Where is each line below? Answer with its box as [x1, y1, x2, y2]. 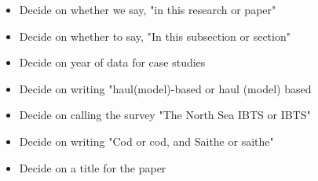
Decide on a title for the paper [19, 159, 166, 176]
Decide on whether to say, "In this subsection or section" [19, 27, 291, 44]
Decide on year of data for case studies [19, 54, 206, 71]
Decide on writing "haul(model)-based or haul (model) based [19, 80, 312, 96]
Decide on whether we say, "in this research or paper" [19, 2, 276, 17]
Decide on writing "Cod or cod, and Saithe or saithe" [19, 132, 274, 149]
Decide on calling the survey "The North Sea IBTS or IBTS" [19, 107, 311, 123]
